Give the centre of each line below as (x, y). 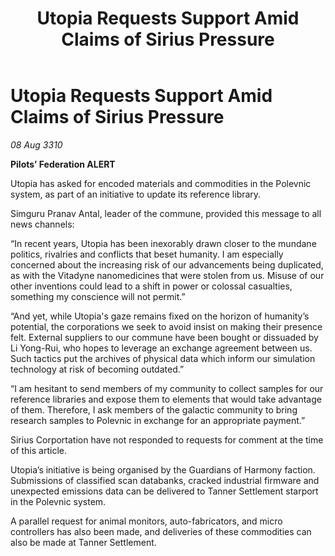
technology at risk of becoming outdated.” (97, 369)
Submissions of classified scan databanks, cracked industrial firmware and (165, 480)
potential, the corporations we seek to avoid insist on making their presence (166, 326)
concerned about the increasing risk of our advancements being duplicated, (167, 264)
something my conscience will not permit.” (98, 296)
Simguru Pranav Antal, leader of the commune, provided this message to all (166, 213)
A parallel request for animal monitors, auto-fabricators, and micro (146, 521)
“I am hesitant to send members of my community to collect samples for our (167, 388)
